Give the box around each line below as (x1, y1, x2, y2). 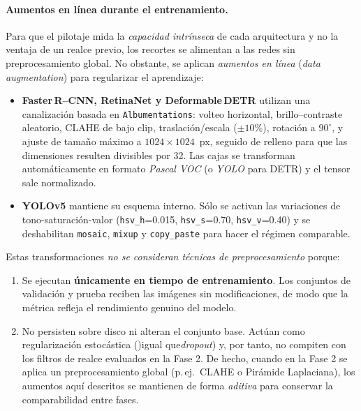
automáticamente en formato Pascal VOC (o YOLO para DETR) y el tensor (22, 161, 351, 176)
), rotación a (263, 120, 316, 135)
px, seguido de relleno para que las (199, 134, 348, 149)
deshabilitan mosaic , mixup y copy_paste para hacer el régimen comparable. (22, 225, 351, 240)
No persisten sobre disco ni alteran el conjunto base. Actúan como (22, 323, 305, 338)
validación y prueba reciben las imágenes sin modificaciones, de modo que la (22, 286, 348, 301)
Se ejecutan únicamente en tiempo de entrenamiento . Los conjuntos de (22, 272, 351, 287)
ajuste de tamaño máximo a (22, 134, 142, 149)
